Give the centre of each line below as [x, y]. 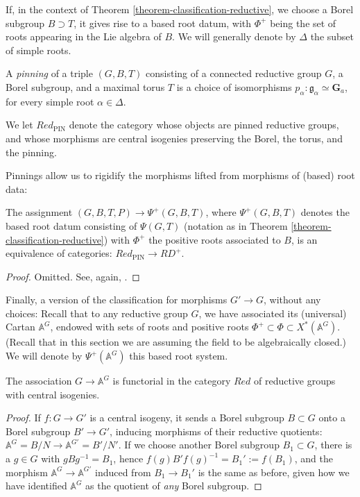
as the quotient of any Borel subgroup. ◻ [174, 486]
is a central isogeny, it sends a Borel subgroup [187, 418]
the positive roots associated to [215, 239]
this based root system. [179, 356]
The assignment [39, 212]
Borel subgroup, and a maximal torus [85, 86]
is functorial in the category [172, 381]
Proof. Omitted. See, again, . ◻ [73, 276]
